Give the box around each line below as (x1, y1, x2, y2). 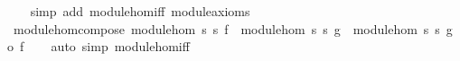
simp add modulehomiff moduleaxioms (30, 2, 250, 20)
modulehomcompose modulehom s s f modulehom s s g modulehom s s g (13, 19, 453, 38)
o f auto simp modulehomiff (7, 37, 190, 56)
